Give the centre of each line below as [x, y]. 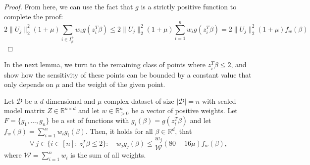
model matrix [25, 110]
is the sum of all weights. [108, 155]
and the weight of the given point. [114, 84]
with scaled [219, 101]
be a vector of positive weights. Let [184, 110]
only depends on [29, 84]
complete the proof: [34, 16]
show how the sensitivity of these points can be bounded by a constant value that [128, 74]
